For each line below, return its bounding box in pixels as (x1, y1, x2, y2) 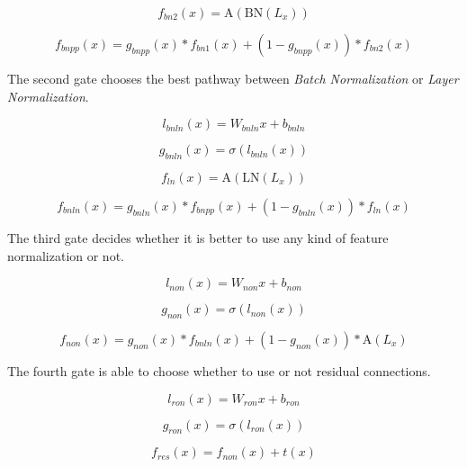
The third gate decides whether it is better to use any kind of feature (7, 228, 389, 247)
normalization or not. (7, 246, 124, 265)
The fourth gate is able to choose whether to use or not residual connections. (7, 361, 431, 380)
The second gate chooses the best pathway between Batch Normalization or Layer (7, 69, 459, 87)
